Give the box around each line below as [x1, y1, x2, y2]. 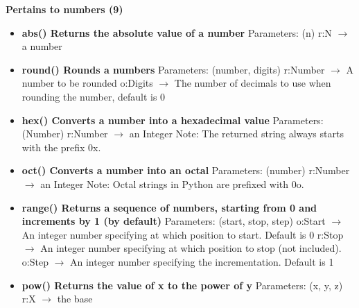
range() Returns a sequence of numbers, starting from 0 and [21, 200, 317, 214]
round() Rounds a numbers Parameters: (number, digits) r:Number [21, 62, 325, 76]
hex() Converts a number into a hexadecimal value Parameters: [21, 112, 324, 127]
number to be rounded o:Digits [21, 76, 153, 90]
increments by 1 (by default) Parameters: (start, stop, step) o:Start [21, 214, 326, 228]
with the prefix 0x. [21, 139, 101, 154]
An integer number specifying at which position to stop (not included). [40, 241, 342, 255]
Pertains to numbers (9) [6, 2, 123, 16]
